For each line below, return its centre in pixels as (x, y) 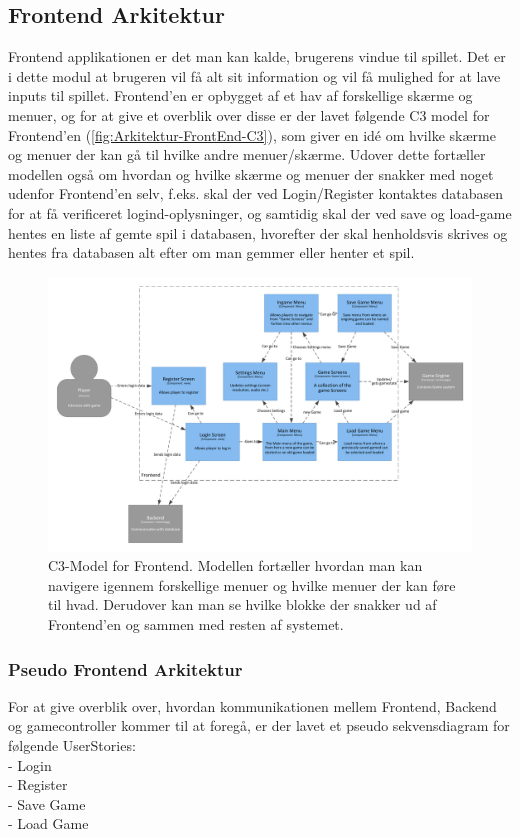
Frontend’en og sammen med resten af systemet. (196, 624)
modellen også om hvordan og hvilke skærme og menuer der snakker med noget (251, 173)
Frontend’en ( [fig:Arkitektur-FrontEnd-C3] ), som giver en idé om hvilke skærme (252, 134)
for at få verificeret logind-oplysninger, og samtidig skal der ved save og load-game (260, 212)
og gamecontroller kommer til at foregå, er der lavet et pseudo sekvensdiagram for (259, 725)
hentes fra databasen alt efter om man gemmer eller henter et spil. (211, 252)
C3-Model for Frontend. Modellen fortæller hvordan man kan (235, 565)
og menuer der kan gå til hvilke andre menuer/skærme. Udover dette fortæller (247, 154)
